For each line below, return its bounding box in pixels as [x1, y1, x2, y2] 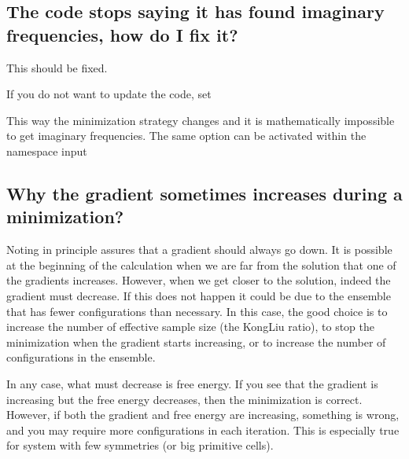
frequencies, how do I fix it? [6, 22, 238, 46]
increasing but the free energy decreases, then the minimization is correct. [6, 391, 363, 407]
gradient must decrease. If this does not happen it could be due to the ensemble [6, 287, 391, 303]
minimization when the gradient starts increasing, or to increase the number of [6, 333, 386, 350]
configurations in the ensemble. [6, 349, 156, 365]
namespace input [6, 142, 87, 159]
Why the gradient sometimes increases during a [6, 181, 403, 205]
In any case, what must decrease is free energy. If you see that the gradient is [6, 375, 378, 391]
